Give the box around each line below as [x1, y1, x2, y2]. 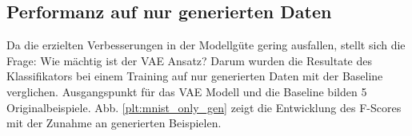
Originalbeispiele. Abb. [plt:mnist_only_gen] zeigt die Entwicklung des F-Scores [6, 99, 402, 115]
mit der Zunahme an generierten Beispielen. [6, 115, 222, 131]
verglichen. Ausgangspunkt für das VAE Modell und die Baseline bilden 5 [6, 83, 367, 99]
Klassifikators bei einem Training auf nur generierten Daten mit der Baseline [6, 68, 383, 84]
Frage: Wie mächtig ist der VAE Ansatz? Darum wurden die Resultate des [6, 52, 372, 68]
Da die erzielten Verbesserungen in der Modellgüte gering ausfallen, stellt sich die [6, 37, 406, 53]
